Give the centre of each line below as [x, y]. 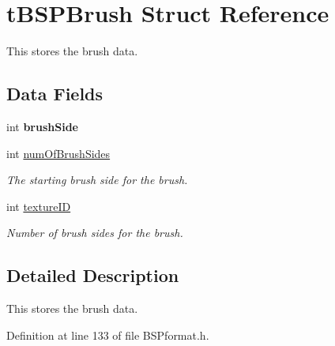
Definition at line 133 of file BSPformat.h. [108, 335]
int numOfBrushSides [58, 153]
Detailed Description [93, 275]
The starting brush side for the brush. [97, 180]
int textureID [39, 206]
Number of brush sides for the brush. [95, 233]
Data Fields [55, 94]
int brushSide [42, 126]
